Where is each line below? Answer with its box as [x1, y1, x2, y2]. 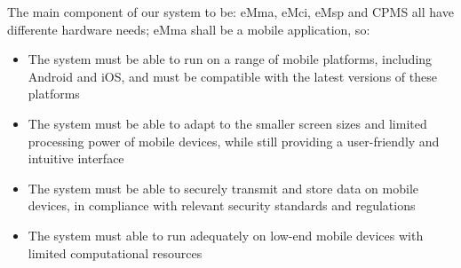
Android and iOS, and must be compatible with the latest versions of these [28, 67, 437, 85]
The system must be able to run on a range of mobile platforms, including [28, 50, 433, 68]
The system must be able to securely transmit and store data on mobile [28, 178, 418, 197]
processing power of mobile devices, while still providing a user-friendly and [28, 131, 440, 150]
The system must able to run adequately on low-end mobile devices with [28, 225, 424, 244]
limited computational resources [28, 243, 203, 262]
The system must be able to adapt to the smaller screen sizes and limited [28, 114, 427, 132]
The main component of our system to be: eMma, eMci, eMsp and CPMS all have [7, 3, 454, 20]
